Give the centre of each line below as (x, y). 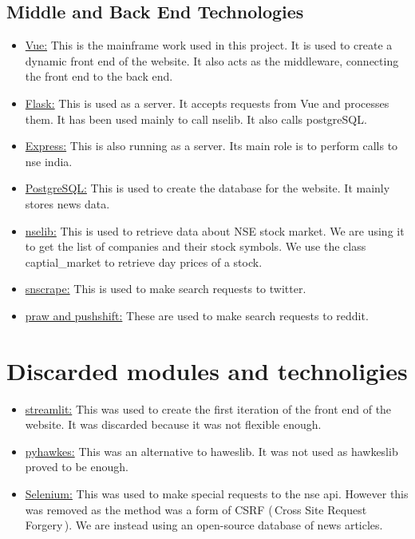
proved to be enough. (77, 467)
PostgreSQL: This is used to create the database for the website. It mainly (207, 188)
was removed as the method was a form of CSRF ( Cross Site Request (196, 509)
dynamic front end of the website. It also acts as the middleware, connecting (212, 60)
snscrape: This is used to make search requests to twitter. (166, 289)
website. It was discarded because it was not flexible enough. (173, 424)
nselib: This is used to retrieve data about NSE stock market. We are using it (215, 230)
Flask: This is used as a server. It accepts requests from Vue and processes (207, 103)
